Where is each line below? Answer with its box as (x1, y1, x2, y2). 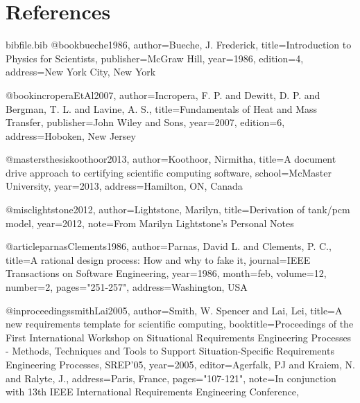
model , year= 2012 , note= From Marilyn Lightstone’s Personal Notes (6, 215, 294, 230)
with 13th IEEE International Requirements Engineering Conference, (6, 384, 299, 399)
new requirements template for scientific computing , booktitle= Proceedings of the (6, 316, 354, 331)
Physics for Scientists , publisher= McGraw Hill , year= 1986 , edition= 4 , (6, 51, 304, 65)
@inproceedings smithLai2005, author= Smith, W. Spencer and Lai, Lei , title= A (6, 303, 343, 317)
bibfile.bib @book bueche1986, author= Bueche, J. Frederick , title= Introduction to (6, 37, 352, 52)
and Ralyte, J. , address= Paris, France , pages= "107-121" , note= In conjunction (6, 370, 336, 385)
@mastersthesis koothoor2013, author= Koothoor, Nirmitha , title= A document (6, 152, 336, 166)
